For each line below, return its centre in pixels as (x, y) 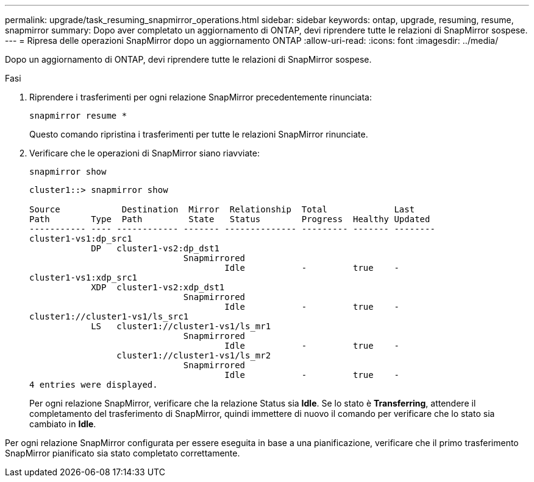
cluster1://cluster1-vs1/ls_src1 (109, 316)
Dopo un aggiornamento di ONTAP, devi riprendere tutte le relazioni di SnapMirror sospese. (188, 59)
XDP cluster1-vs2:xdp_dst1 (158, 287)
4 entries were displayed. (94, 385)
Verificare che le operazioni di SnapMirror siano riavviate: (144, 153)
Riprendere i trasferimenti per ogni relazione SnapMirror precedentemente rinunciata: (201, 97)
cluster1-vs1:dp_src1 (81, 239)
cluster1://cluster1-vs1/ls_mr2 (194, 355)
